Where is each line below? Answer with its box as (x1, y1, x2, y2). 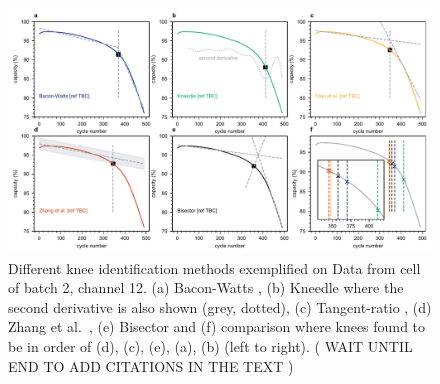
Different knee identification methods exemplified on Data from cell (8, 257, 421, 278)
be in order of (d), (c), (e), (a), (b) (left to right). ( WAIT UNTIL (8, 335, 413, 356)
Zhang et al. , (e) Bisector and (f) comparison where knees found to (8, 316, 426, 337)
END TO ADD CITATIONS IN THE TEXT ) (8, 355, 294, 376)
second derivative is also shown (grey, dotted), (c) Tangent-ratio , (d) (8, 296, 432, 317)
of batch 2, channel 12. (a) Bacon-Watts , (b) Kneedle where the (8, 277, 404, 298)
